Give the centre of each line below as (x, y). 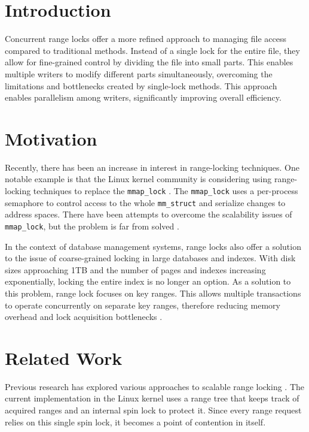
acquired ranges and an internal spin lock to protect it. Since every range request (153, 410)
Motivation (51, 138)
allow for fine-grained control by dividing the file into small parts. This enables (149, 62)
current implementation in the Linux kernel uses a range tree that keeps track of (152, 398)
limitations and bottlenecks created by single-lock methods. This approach (141, 85)
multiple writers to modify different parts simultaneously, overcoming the (139, 73)
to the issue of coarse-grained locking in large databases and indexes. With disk (150, 258)
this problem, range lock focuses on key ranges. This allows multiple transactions (153, 293)
